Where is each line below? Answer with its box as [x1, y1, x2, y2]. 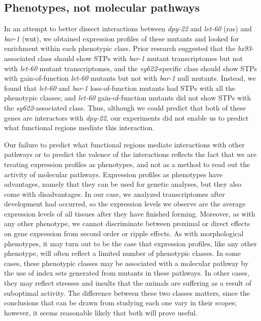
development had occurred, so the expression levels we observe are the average [4, 198, 246, 209]
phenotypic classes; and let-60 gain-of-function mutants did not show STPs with [4, 92, 251, 103]
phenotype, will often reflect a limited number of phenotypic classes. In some [4, 248, 241, 258]
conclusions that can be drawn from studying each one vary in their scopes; [4, 297, 237, 308]
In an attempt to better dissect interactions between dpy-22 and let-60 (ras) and [4, 23, 252, 34]
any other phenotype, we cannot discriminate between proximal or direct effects [4, 218, 250, 229]
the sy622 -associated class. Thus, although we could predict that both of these [4, 102, 246, 113]
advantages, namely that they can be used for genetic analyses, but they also [4, 179, 241, 189]
